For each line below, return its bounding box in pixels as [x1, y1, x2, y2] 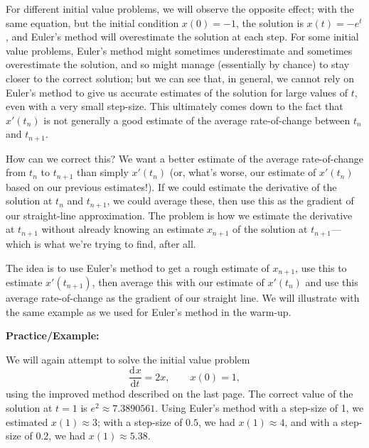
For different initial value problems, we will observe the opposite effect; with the [6, 1, 354, 16]
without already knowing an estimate [41, 222, 204, 236]
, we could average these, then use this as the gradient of [107, 193, 354, 208]
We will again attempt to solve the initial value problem [6, 351, 250, 366]
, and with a [284, 414, 338, 429]
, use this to [295, 260, 347, 275]
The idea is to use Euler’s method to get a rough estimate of [6, 260, 269, 275]
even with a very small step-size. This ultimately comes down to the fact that [6, 99, 343, 114]
